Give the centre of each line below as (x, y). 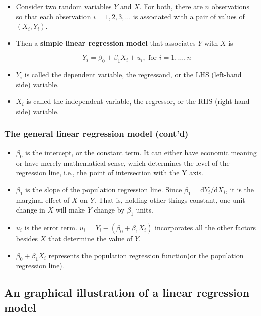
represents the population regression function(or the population (146, 255)
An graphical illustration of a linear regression (127, 293)
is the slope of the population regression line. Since (104, 189)
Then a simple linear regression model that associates (106, 42)
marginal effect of (43, 200)
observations (230, 6)
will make (70, 210)
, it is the (240, 189)
